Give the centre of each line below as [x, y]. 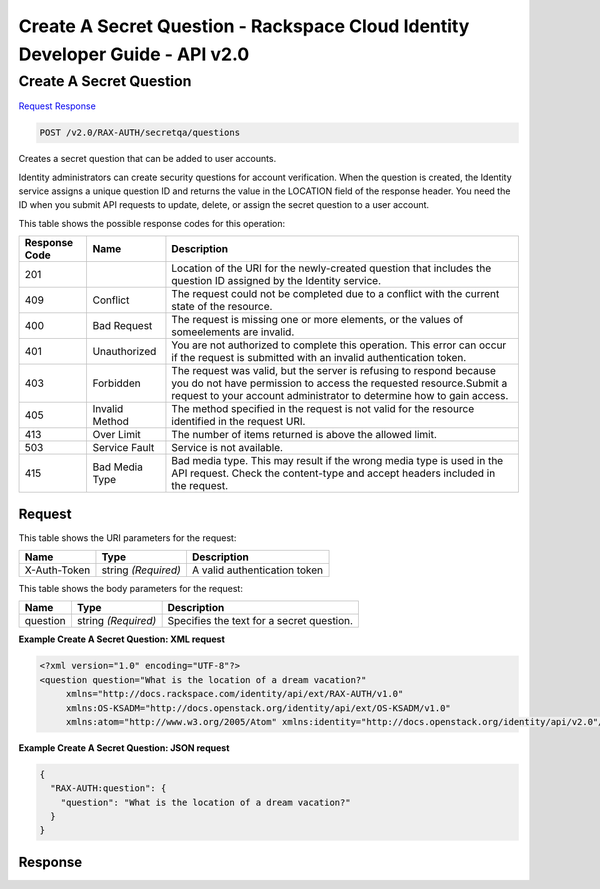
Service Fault [123, 448]
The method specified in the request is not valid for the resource [323, 409]
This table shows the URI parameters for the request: [127, 537]
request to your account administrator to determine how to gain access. [340, 396]
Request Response [57, 106]
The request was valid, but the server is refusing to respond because [334, 371]
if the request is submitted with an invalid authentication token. [319, 358]
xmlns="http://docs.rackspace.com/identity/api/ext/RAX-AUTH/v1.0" [234, 694]
